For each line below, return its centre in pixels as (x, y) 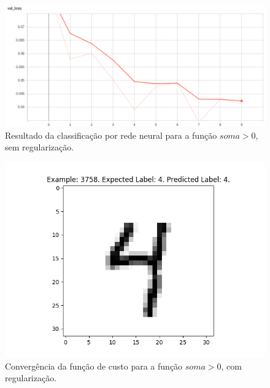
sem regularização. (40, 147)
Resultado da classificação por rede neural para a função (111, 135)
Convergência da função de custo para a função (94, 366)
